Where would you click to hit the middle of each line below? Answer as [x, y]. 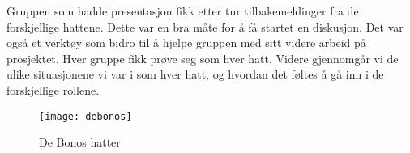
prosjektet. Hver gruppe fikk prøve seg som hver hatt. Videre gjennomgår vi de [203, 58]
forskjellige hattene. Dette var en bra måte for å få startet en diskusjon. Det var [205, 26]
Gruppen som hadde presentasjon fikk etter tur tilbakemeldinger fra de [183, 11]
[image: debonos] [85, 116]
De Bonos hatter [80, 142]
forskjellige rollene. [53, 89]
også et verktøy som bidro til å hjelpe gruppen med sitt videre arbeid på [186, 42]
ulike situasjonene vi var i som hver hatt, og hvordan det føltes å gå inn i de [195, 74]
